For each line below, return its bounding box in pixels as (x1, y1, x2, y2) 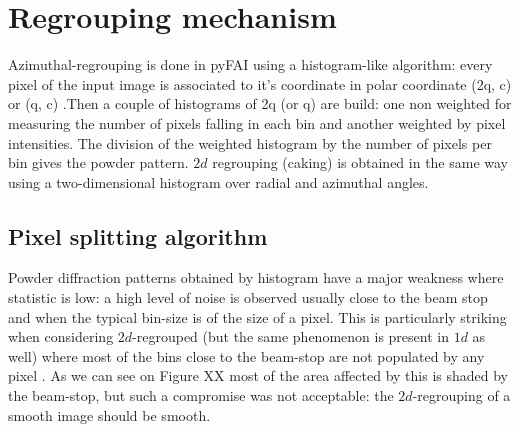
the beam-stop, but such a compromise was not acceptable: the (8, 385, 394, 406)
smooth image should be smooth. (8, 404, 211, 425)
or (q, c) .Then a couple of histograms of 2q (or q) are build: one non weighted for (8, 93, 512, 114)
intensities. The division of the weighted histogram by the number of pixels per (8, 132, 492, 153)
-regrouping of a (412, 385, 511, 406)
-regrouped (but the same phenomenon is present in (132, 326, 449, 347)
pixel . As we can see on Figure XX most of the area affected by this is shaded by (8, 365, 508, 386)
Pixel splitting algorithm (8, 220, 268, 251)
